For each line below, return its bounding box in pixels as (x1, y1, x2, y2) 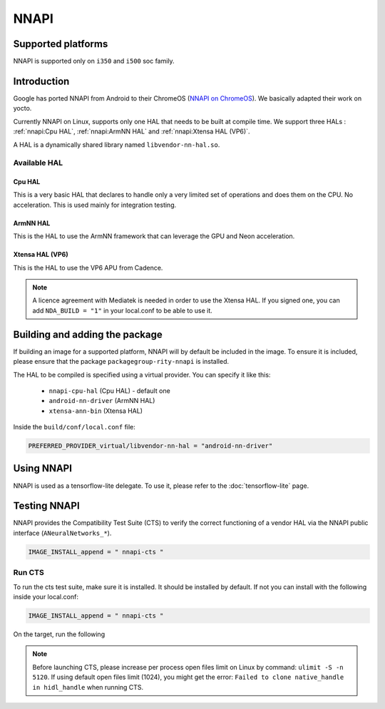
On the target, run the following (13, 630, 106, 638)
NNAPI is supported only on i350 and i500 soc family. (13, 57, 175, 66)
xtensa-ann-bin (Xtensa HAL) (48, 407, 143, 415)
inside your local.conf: (13, 592, 78, 601)
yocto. (13, 104, 32, 113)
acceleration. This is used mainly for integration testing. (13, 200, 177, 209)
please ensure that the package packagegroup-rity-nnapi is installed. (13, 357, 230, 366)
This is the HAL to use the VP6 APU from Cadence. (13, 263, 163, 272)
